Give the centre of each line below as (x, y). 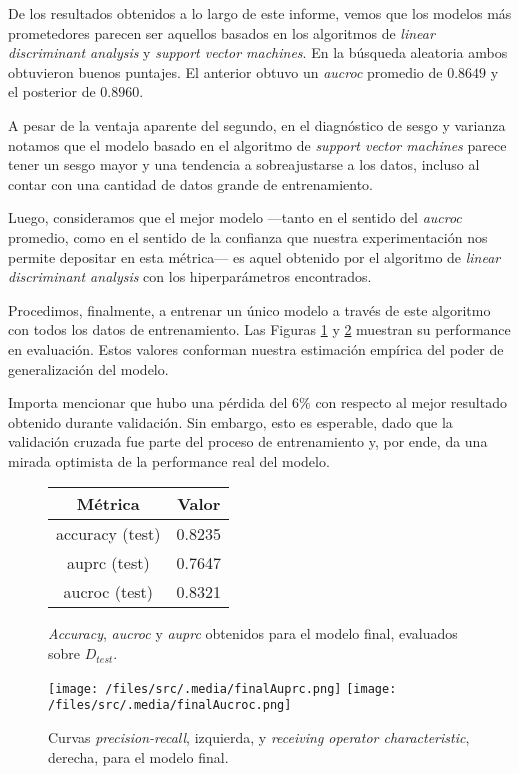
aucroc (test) (108, 592)
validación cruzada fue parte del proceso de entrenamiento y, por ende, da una (248, 441)
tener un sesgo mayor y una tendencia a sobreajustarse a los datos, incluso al (244, 164)
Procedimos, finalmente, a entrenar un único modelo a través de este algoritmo (249, 309)
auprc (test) (108, 563)
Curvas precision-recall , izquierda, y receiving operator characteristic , (259, 736)
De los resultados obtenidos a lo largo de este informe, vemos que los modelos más (260, 13)
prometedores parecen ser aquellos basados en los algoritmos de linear (221, 32)
